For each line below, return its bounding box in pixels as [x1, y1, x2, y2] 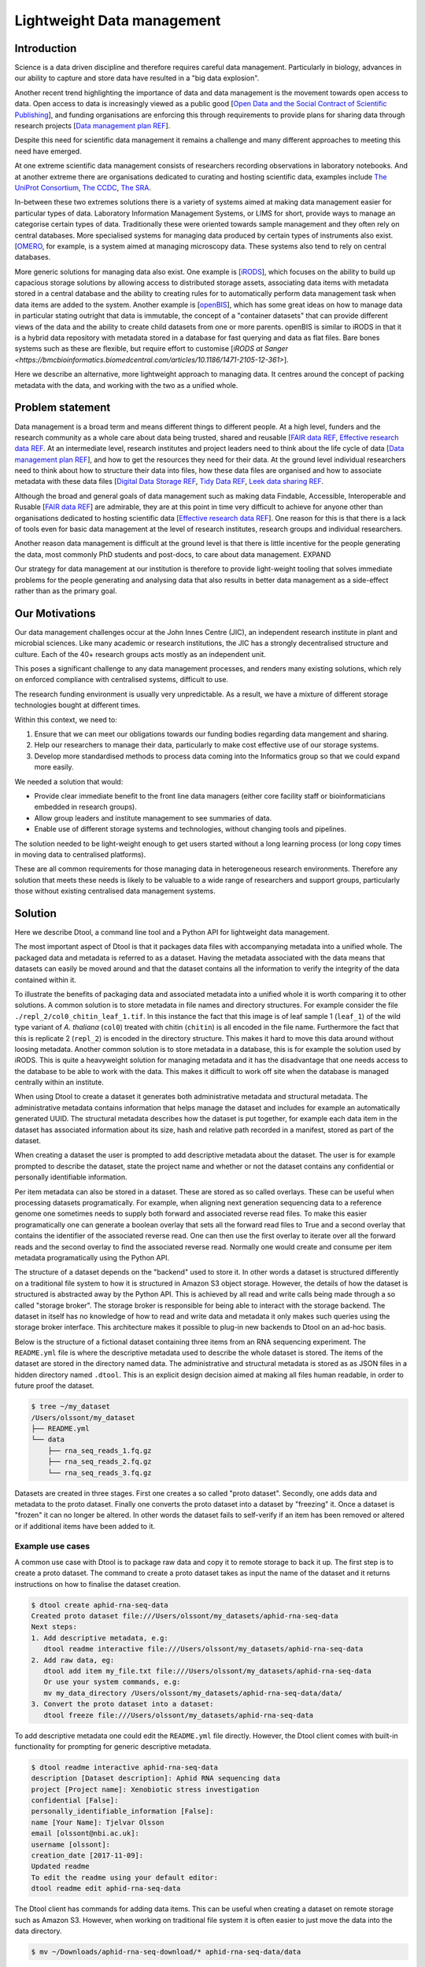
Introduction [14, 42, 77, 55]
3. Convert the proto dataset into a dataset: [31, 1699, 214, 1709]
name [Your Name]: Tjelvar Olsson [31, 1818, 164, 1827]
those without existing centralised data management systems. [14, 886, 216, 896]
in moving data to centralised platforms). [14, 850, 146, 859]
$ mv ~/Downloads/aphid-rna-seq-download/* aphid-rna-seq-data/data [31, 1947, 301, 1956]
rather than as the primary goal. [14, 586, 117, 596]
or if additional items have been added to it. [14, 1521, 156, 1530]
